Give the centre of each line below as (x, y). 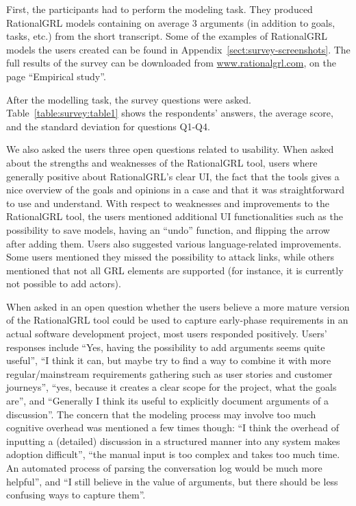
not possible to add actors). (64, 284)
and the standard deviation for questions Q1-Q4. (108, 126)
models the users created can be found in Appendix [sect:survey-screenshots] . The (178, 49)
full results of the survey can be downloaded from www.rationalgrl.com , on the (171, 63)
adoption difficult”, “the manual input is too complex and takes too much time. (173, 454)
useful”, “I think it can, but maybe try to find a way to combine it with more (169, 360)
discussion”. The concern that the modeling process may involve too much (161, 414)
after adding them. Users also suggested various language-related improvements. (174, 243)
